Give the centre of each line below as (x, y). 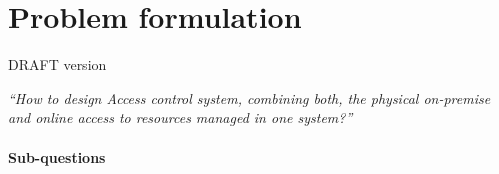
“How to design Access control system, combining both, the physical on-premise (249, 97)
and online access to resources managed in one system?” (180, 117)
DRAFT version (57, 64)
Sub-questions (57, 156)
